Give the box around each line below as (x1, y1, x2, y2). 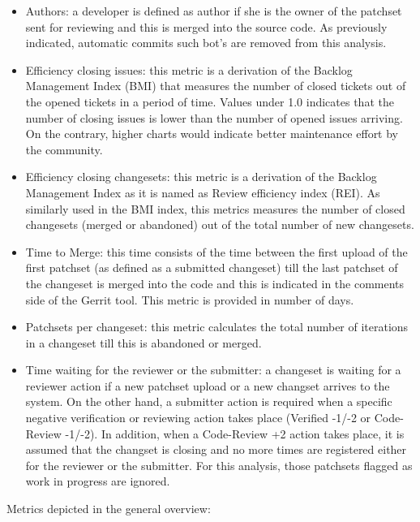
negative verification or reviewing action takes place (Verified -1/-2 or (25, 409, 371, 426)
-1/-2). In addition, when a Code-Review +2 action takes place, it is (65, 425, 405, 442)
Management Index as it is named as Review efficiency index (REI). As (25, 183, 380, 201)
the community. (25, 140, 103, 157)
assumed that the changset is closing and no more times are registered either (25, 441, 407, 458)
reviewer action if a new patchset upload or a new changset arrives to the (25, 377, 390, 394)
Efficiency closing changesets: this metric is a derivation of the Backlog (25, 168, 377, 185)
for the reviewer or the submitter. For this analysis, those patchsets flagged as (25, 456, 413, 473)
